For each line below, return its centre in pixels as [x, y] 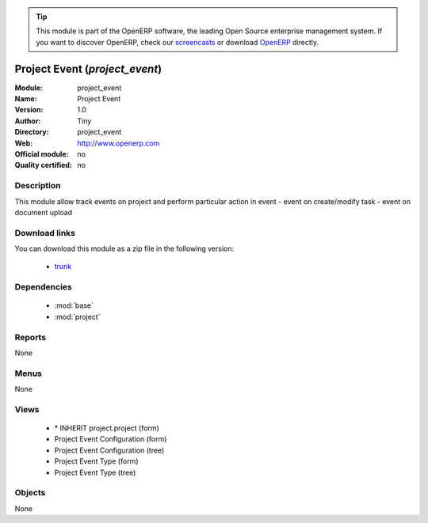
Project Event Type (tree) [95, 472]
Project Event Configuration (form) [111, 439]
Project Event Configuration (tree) [109, 450]
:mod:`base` [74, 305]
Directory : [32, 132]
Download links [45, 233]
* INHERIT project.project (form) [107, 428]
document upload [44, 212]
